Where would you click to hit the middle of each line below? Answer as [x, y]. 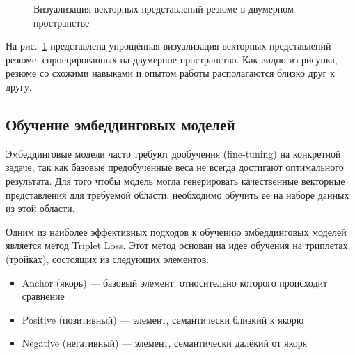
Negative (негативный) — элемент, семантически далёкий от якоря [165, 343]
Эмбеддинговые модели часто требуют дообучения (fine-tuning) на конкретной [173, 153]
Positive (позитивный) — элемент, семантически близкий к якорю [163, 319]
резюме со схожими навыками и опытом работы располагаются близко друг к [170, 73]
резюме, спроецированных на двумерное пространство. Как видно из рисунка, [172, 59]
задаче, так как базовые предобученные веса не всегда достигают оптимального [175, 167]
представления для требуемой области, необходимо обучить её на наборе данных [177, 194]
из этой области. [40, 208]
